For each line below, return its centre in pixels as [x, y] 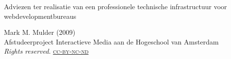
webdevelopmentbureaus [40, 16]
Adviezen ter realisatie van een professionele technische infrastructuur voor [115, 6]
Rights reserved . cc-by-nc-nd [46, 51]
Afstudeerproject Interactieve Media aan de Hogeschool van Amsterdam [111, 41]
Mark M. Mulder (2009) [40, 32]
